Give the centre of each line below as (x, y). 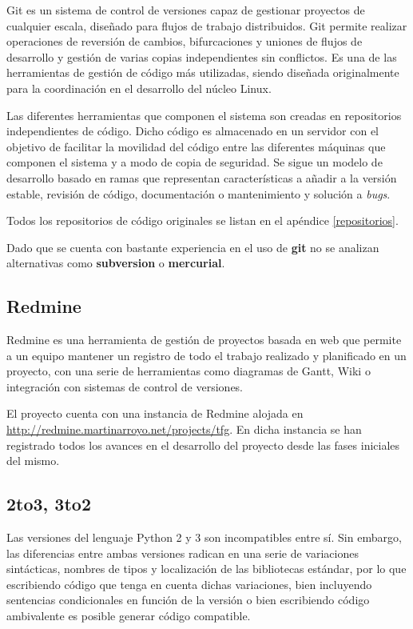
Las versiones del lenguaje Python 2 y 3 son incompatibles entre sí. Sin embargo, (204, 537)
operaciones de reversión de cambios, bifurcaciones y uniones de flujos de (185, 41)
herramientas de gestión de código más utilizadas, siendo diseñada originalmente (203, 72)
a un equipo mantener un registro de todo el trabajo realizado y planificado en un (206, 355)
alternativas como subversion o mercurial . (116, 263)
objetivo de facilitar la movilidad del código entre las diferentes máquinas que (196, 146)
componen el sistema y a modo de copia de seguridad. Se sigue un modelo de (195, 162)
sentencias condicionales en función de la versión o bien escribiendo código (188, 600)
